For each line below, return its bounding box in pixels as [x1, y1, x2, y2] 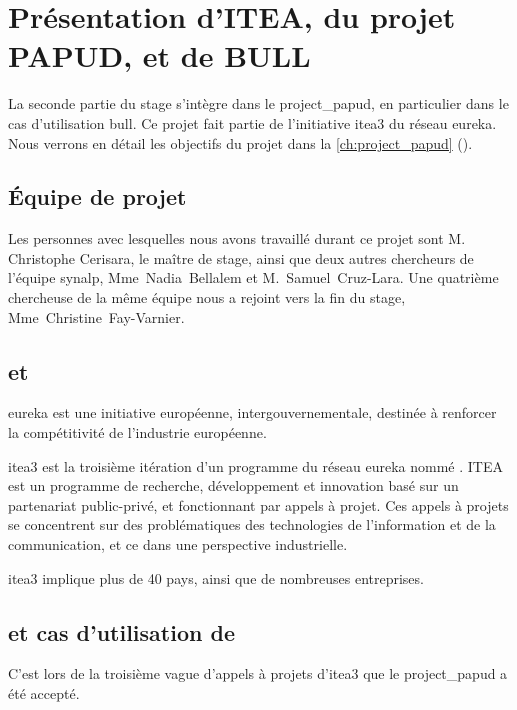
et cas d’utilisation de [8, 616, 235, 647]
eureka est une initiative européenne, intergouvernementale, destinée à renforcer [8, 402, 497, 423]
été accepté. [8, 683, 80, 704]
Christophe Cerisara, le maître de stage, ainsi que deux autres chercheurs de [8, 247, 474, 268]
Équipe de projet [8, 181, 187, 212]
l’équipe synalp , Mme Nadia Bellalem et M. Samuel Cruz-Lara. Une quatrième [8, 267, 499, 288]
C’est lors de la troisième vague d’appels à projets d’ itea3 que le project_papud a [8, 663, 508, 684]
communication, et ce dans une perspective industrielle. [8, 534, 348, 555]
